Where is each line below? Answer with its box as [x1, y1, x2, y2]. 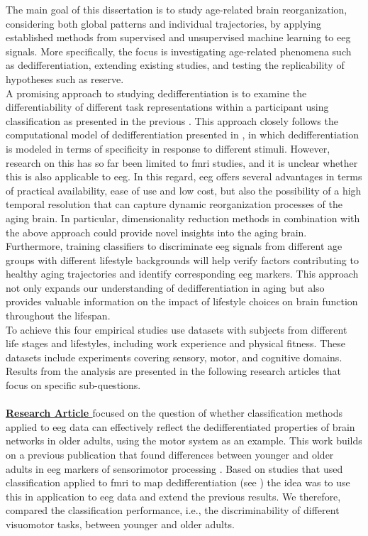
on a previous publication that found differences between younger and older [6, 447, 334, 461]
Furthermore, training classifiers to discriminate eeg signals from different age [6, 239, 342, 253]
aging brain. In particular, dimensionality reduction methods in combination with [6, 210, 360, 225]
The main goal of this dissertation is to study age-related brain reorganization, [6, 2, 347, 16]
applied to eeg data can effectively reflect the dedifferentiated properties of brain [6, 419, 355, 434]
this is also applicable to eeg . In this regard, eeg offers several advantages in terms [6, 169, 362, 184]
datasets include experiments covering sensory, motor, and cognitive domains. [6, 349, 342, 364]
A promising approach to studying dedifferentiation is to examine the [6, 85, 307, 100]
